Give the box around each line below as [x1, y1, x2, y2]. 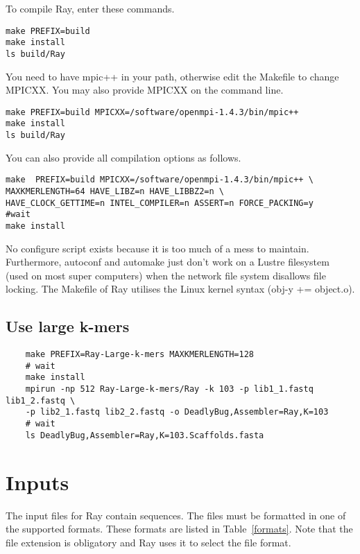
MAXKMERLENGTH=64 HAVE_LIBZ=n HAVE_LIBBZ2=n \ [6, 186, 224, 196]
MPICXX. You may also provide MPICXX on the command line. [6, 83, 284, 97]
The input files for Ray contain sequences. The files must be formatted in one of [6, 508, 346, 522]
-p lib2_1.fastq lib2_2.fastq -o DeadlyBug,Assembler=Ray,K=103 [25, 407, 329, 417]
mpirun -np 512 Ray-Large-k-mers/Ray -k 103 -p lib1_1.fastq [25, 384, 314, 395]
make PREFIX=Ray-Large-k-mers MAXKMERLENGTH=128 [25, 349, 254, 360]
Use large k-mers [6, 315, 130, 337]
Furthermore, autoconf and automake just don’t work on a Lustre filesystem [6, 254, 329, 269]
